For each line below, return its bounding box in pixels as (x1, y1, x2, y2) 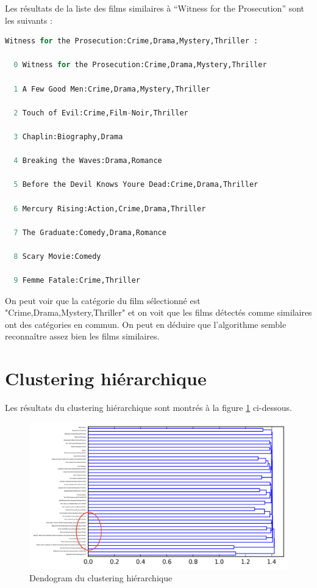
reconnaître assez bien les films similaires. (5, 330, 160, 343)
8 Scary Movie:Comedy (13, 252, 101, 261)
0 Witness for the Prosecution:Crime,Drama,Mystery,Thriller (13, 60, 267, 70)
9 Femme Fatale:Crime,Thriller (13, 276, 140, 285)
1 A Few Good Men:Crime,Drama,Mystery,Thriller (13, 84, 210, 93)
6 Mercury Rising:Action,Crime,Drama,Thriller (13, 204, 206, 213)
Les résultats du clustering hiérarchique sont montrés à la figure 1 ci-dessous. (5, 401, 292, 414)
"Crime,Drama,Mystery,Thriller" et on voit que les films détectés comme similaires (5, 306, 312, 319)
